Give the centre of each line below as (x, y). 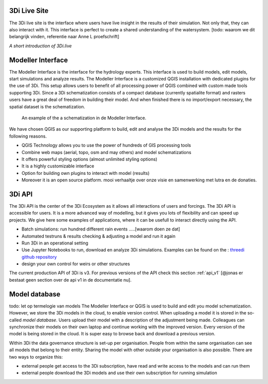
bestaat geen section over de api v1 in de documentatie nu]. (70, 280)
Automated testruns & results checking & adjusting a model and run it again (99, 236)
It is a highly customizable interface (58, 166)
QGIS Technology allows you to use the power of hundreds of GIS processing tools (106, 145)
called (15, 320)
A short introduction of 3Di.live (40, 46)
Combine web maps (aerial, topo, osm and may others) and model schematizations (106, 152)
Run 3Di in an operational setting (55, 243)
